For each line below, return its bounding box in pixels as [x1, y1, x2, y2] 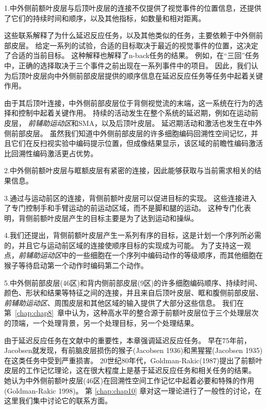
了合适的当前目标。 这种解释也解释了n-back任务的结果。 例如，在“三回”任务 [4, 50, 259, 61]
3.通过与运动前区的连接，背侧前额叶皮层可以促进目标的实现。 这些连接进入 [4, 192, 257, 203]
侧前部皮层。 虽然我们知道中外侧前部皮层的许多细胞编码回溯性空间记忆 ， [4, 127, 251, 138]
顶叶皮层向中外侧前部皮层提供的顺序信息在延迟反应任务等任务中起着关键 [18, 70, 263, 81]
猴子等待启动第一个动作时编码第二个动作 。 [4, 260, 148, 271]
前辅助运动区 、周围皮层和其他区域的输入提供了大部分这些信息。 [4, 297, 220, 308]
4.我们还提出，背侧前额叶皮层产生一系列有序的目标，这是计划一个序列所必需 [4, 230, 261, 240]
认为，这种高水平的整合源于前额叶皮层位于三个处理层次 [71, 307, 259, 318]
